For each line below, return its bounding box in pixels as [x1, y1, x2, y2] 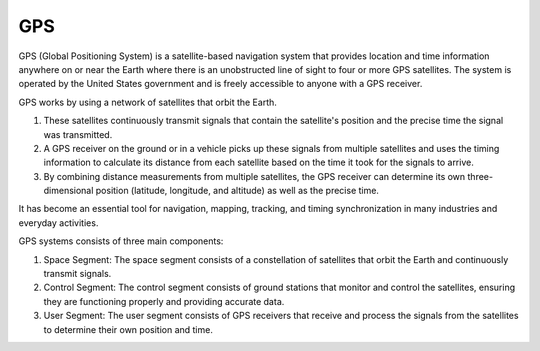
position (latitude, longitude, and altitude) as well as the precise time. [95, 185, 380, 197]
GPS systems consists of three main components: [18, 235, 224, 247]
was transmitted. [43, 128, 113, 140]
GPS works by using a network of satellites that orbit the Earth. [18, 96, 277, 108]
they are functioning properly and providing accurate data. [43, 295, 285, 307]
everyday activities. [18, 216, 99, 229]
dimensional [43, 185, 94, 197]
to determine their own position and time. [43, 323, 214, 335]
